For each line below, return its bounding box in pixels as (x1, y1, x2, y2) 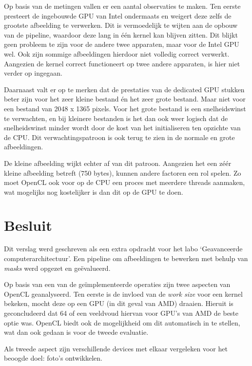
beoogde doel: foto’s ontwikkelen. (4, 353, 102, 363)
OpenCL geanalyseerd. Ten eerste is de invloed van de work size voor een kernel (4, 288, 243, 299)
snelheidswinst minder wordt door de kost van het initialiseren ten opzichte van (4, 122, 241, 133)
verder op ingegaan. (4, 68, 62, 78)
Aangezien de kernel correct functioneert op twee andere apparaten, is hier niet (4, 58, 240, 68)
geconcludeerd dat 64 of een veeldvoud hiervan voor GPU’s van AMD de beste (4, 307, 239, 318)
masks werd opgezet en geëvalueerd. (4, 263, 111, 273)
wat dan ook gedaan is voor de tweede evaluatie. (4, 327, 149, 337)
